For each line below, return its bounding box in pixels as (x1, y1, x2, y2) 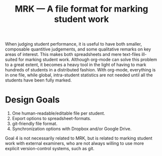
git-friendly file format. (12, 121, 58, 127)
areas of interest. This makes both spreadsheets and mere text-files (5, 52, 141, 57)
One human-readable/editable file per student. (12, 110, 105, 116)
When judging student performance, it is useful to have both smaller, (5, 41, 142, 47)
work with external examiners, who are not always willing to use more (5, 140, 144, 146)
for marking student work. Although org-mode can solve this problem (18, 57, 158, 63)
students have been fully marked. (5, 77, 72, 83)
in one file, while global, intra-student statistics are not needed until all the (5, 72, 153, 78)
